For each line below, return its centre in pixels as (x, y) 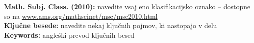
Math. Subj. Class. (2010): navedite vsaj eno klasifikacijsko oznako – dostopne (127, 6)
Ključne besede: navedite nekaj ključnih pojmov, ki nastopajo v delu (111, 25)
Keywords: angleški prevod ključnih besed (69, 35)
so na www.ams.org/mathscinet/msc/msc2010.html (81, 16)
